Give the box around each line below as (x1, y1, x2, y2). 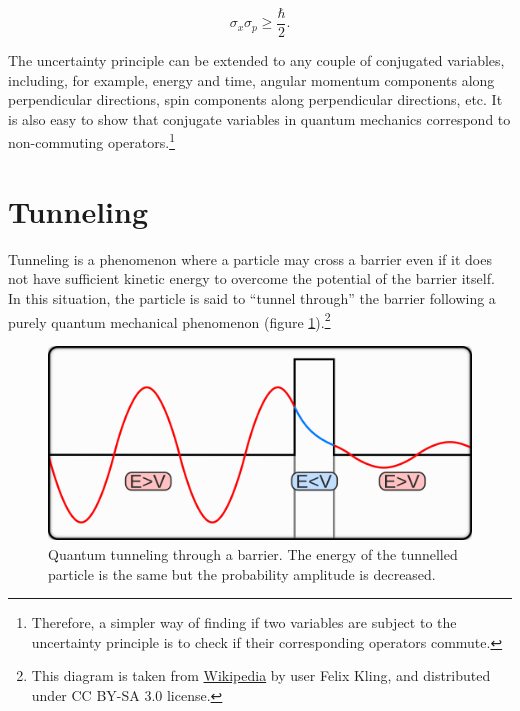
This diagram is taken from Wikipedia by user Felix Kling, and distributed (31, 665, 491, 686)
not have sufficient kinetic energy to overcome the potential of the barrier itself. (8, 268, 495, 289)
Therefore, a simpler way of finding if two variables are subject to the (31, 612, 457, 633)
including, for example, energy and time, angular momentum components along (8, 69, 495, 90)
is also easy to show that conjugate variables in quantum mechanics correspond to (8, 108, 511, 129)
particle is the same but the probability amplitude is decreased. (48, 563, 436, 584)
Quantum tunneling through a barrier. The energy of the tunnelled (48, 544, 458, 565)
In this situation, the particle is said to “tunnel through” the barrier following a (8, 288, 496, 308)
